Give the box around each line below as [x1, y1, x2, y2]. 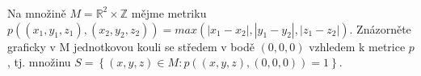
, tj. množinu [7, 54, 71, 70]
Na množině [7, 4, 66, 21]
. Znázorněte [349, 20, 411, 37]
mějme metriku [131, 4, 207, 21]
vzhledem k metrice [309, 38, 406, 54]
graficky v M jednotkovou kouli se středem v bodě [7, 38, 255, 54]
